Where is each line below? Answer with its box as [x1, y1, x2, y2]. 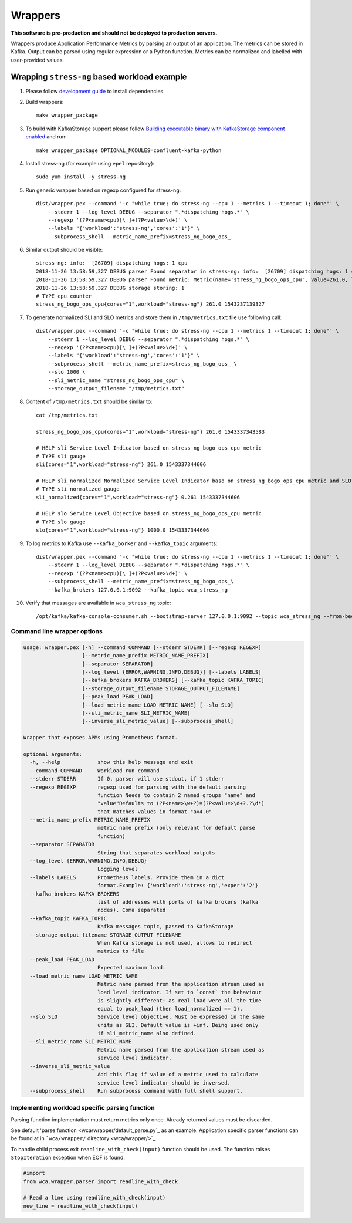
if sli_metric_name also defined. [97, 1030, 197, 1037]
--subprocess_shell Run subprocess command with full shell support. [29, 1087, 243, 1094]
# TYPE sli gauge [36, 452, 86, 460]
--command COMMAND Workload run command [29, 767, 160, 774]
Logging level [97, 866, 138, 873]
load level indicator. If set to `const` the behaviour [97, 989, 262, 996]
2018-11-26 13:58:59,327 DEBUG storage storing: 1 [36, 285, 185, 291]
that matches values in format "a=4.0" [97, 808, 212, 815]
